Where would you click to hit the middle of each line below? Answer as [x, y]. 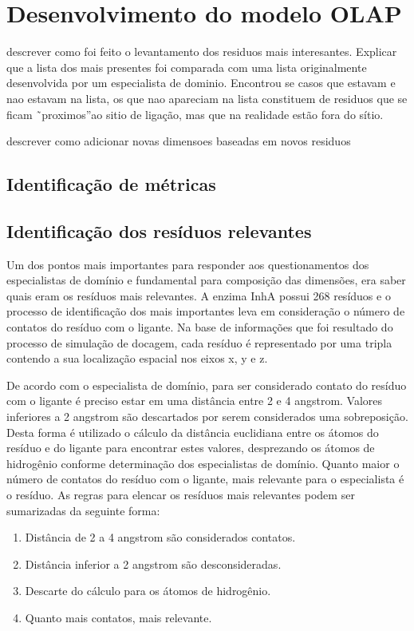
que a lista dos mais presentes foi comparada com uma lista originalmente [187, 67]
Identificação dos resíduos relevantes [159, 230]
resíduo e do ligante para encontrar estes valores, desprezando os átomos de [191, 448]
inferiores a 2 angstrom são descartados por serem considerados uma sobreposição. [207, 417]
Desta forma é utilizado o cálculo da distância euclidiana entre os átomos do [193, 432]
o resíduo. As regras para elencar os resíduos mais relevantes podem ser [181, 494]
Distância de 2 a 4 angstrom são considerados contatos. [160, 537]
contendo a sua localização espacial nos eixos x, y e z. [137, 358]
